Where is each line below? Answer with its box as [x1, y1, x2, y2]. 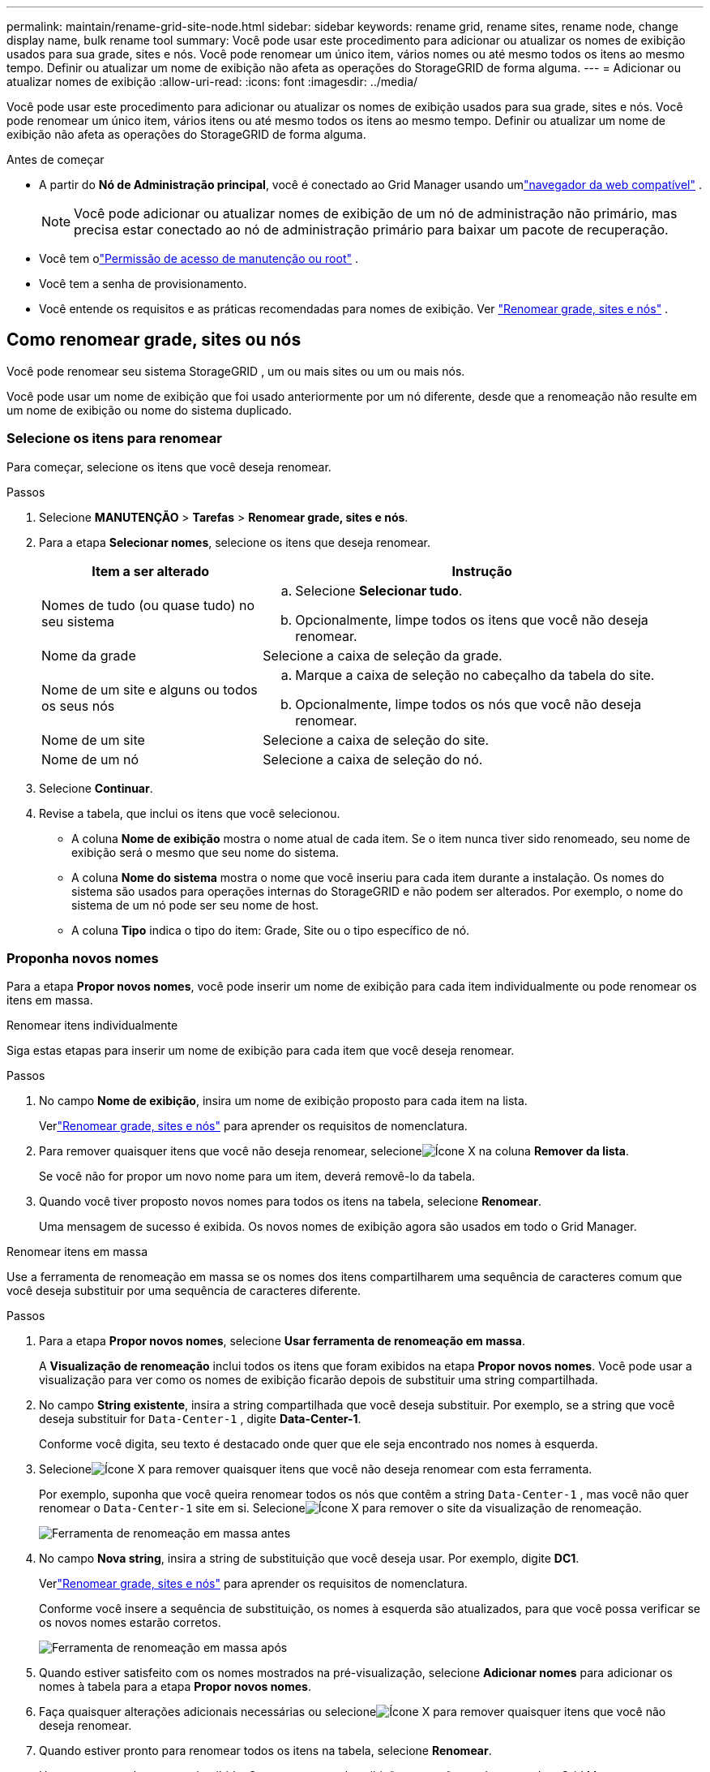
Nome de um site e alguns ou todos [41, 681, 258, 698]
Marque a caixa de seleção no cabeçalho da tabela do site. [295, 666, 655, 683]
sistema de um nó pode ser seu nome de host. [71, 897, 319, 912]
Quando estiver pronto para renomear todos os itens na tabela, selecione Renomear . [39, 1744, 492, 1758]
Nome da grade [41, 647, 136, 664]
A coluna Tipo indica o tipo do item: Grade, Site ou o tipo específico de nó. [71, 923, 470, 937]
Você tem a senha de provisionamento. [39, 277, 247, 290]
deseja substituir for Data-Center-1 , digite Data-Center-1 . [39, 1412, 361, 1426]
